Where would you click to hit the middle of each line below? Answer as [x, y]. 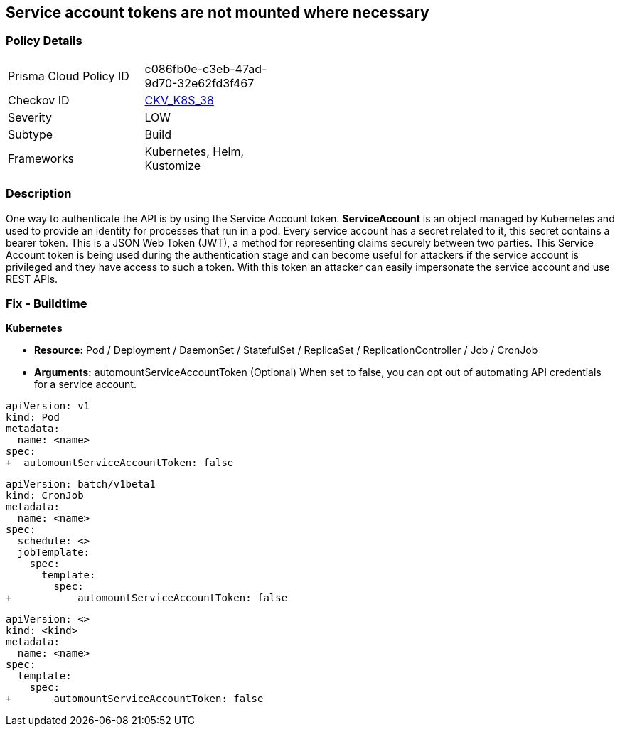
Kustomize [173, 165]
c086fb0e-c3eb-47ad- [206, 69]
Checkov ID [39, 100]
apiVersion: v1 [48, 406]
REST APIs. [32, 279]
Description [39, 194]
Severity [30, 117]
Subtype [31, 134]
